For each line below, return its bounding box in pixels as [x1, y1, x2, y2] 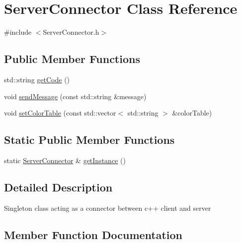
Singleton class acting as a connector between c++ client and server [4, 202, 211, 213]
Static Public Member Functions [4, 132, 175, 147]
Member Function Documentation [4, 227, 183, 242]
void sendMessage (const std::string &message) [4, 91, 147, 101]
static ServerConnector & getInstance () [4, 155, 126, 165]
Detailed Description [4, 179, 113, 194]
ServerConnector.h [43, 27, 99, 37]
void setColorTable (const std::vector [4, 108, 116, 118]
